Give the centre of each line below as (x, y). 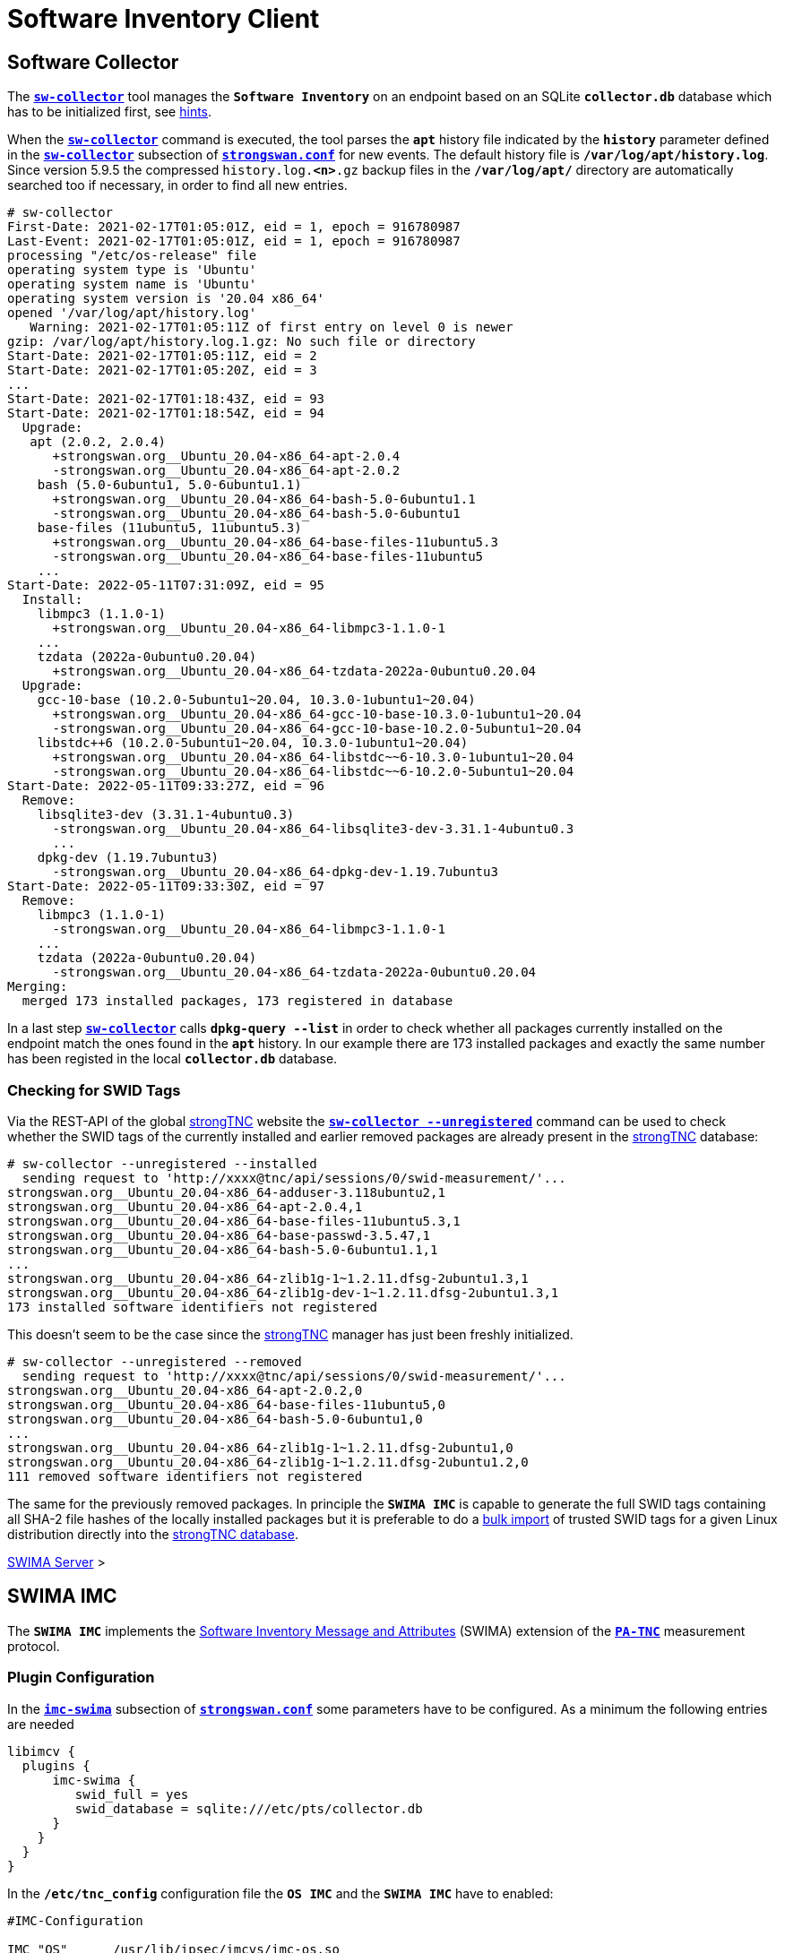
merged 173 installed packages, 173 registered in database (237, 1001)
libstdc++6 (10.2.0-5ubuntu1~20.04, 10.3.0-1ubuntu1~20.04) (253, 743)
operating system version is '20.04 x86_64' (166, 299)
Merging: (38, 987)
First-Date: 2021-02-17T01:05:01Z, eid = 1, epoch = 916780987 (234, 227)
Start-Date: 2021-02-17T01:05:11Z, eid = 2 (162, 356)
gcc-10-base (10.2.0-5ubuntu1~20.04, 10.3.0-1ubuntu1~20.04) (256, 700)
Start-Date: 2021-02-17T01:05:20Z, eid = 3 (162, 370)
